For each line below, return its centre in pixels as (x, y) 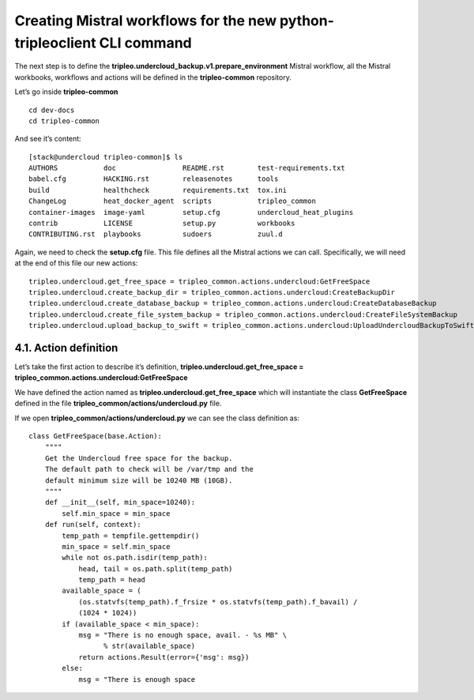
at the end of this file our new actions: (76, 263)
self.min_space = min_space (116, 513)
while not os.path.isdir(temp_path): (135, 558)
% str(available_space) (149, 646)
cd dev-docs (52, 110)
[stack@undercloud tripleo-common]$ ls (106, 157)
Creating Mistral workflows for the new (145, 21)
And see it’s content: (48, 139)
